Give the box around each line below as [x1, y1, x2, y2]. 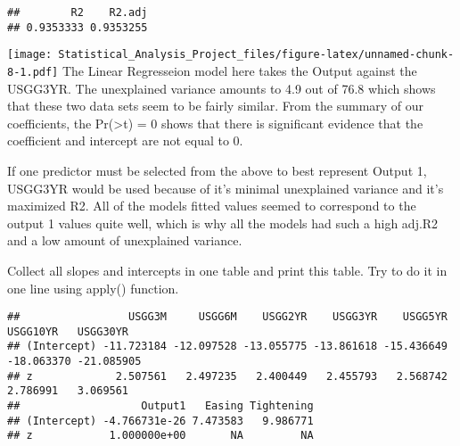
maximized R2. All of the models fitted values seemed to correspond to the [7, 196, 416, 215]
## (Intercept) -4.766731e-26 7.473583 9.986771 [7, 414, 314, 427]
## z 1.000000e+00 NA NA [7, 429, 314, 442]
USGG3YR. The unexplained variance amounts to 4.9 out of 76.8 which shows [7, 78, 436, 97]
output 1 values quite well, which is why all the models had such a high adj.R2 [7, 213, 439, 232]
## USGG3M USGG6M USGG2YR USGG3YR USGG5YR [7, 310, 448, 324]
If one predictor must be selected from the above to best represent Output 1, [7, 161, 427, 179]
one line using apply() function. [7, 278, 179, 297]
